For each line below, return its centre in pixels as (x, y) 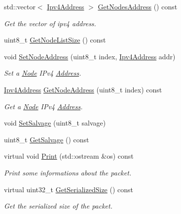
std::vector (20, 6)
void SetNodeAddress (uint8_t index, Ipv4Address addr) (90, 56)
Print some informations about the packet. (68, 172)
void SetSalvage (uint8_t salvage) (55, 123)
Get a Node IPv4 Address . (43, 106)
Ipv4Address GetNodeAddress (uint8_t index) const (83, 89)
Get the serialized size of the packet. (58, 206)
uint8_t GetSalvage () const (47, 139)
